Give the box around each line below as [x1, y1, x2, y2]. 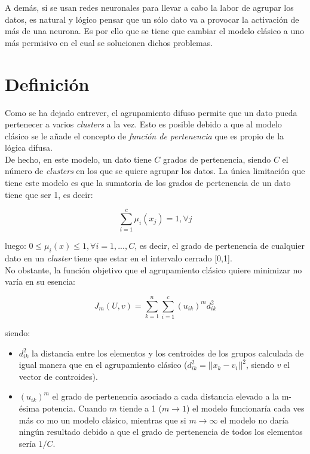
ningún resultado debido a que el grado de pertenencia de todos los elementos [19, 425, 303, 438]
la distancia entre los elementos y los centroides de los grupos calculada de [32, 346, 304, 359]
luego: [5, 239, 26, 252]
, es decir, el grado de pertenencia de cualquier [134, 239, 305, 252]
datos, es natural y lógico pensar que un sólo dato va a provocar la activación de [5, 13, 299, 25]
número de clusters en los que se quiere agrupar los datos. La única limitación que [5, 164, 305, 177]
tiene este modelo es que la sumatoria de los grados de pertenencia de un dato [5, 176, 291, 189]
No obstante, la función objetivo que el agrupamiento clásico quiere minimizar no [5, 263, 302, 276]
